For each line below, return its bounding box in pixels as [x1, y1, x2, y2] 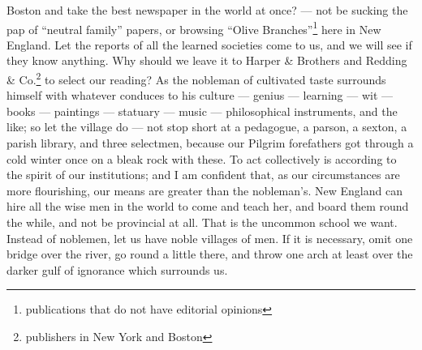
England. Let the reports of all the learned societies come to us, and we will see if [6, 36, 412, 53]
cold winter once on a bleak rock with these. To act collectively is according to [6, 150, 397, 167]
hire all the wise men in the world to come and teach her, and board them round [6, 198, 409, 215]
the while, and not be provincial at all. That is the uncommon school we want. [6, 214, 398, 231]
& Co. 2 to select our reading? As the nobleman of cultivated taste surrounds [6, 69, 386, 87]
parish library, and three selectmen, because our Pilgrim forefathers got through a [6, 134, 414, 152]
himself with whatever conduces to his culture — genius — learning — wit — [6, 87, 394, 104]
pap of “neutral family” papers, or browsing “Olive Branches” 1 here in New [6, 18, 381, 37]
